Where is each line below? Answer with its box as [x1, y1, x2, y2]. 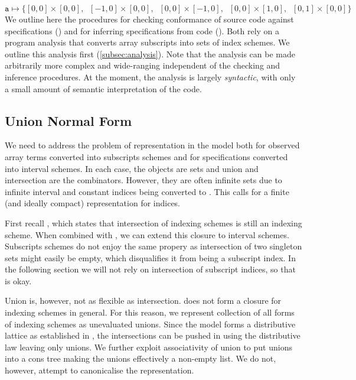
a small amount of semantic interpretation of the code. [5, 82, 202, 95]
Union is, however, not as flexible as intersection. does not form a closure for [5, 294, 282, 307]
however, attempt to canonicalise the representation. [5, 364, 194, 376]
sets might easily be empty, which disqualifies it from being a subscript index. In [5, 251, 296, 264]
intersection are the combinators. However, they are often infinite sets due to [5, 174, 282, 186]
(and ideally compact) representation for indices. [5, 197, 181, 209]
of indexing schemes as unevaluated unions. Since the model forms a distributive [5, 317, 296, 330]
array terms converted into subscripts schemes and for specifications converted [5, 150, 288, 163]
